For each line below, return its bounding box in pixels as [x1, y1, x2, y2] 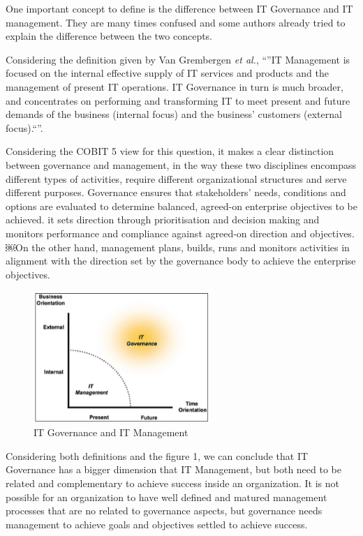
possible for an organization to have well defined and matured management [6, 489, 327, 504]
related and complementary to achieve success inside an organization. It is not [6, 475, 340, 490]
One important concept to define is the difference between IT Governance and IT [6, 1, 353, 15]
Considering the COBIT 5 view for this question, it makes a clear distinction [6, 144, 334, 158]
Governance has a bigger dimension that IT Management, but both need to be [6, 462, 341, 477]
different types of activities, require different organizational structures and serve [6, 171, 347, 186]
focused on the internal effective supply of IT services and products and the [6, 66, 329, 80]
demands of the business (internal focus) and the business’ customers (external [6, 107, 342, 121]
